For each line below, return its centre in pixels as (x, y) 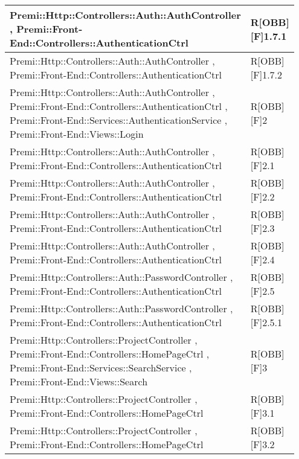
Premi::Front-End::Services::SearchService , (101, 368)
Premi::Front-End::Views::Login (77, 134)
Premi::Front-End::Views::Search (79, 381)
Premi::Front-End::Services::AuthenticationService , (119, 120)
